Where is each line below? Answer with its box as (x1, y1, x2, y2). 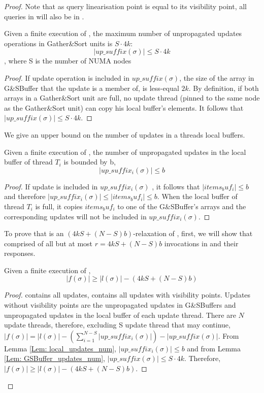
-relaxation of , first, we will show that (133, 228, 253, 239)
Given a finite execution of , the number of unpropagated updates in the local (4, 146, 246, 157)
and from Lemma (187, 343, 241, 353)
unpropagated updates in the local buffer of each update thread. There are (4, 309, 236, 320)
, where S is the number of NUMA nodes (4, 55, 131, 66)
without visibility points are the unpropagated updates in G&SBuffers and (4, 300, 236, 310)
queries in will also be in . (4, 11, 84, 21)
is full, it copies (35, 201, 83, 211)
